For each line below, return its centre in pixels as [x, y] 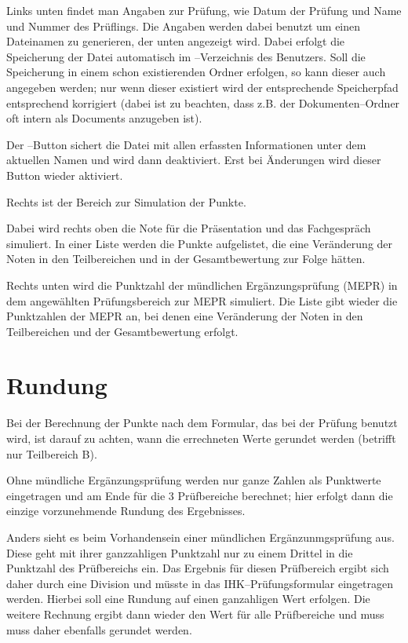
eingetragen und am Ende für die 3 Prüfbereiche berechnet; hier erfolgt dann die [200, 495]
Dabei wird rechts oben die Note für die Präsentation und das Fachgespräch [189, 228]
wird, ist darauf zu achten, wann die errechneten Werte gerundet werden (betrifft [201, 438]
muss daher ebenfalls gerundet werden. [99, 629]
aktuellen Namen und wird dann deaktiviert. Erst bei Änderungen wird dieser [194, 160]
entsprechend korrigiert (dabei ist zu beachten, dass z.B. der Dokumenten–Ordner [203, 102]
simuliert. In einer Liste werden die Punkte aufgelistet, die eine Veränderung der [200, 243]
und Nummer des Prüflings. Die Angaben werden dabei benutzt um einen [184, 26]
